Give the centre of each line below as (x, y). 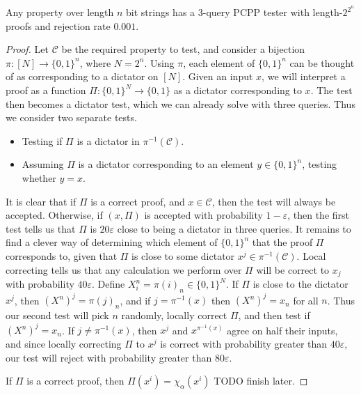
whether (39, 178)
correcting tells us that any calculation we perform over (124, 269)
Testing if (42, 140)
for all (306, 300)
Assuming (43, 164)
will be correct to (293, 269)
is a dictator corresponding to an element (166, 164)
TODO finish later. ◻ (261, 381)
